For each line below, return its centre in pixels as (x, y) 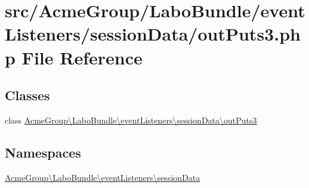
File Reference (82, 57)
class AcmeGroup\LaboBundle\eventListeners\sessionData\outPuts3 (131, 120)
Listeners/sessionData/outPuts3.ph (153, 34)
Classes (27, 95)
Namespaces (43, 152)
